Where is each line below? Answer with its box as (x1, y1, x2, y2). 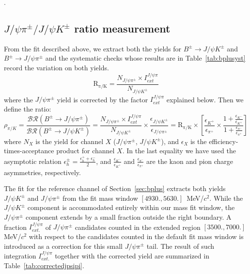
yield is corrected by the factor (57, 94, 148, 104)
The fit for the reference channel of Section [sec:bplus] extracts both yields (4, 183, 226, 193)
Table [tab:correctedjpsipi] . (4, 260, 84, 270)
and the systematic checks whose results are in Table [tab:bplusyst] (45, 53, 246, 63)
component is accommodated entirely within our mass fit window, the (27, 202, 235, 212)
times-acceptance (4, 145, 54, 156)
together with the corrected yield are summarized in (55, 250, 209, 260)
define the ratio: (4, 104, 51, 114)
